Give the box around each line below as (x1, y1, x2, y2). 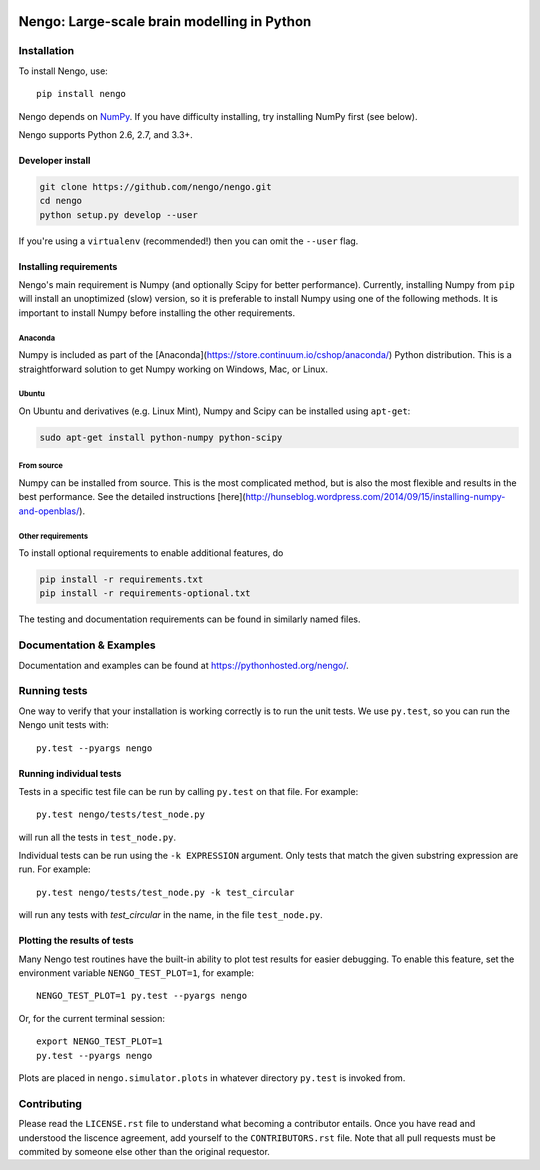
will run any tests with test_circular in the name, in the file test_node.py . (18, 909, 324, 921)
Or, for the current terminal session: (18, 1012, 165, 1024)
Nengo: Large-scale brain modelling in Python (18, 13, 312, 30)
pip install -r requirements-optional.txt (39, 588, 251, 599)
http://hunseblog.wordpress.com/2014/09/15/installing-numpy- (245, 491, 506, 503)
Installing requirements (18, 260, 118, 272)
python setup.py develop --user (39, 209, 199, 220)
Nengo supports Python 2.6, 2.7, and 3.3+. (18, 128, 194, 140)
